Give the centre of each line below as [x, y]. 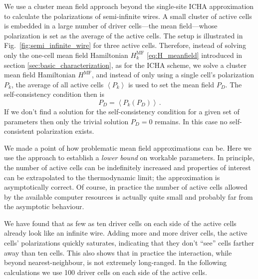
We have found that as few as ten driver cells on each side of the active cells [120, 223]
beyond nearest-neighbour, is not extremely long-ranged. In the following [116, 262]
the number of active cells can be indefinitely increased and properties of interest [128, 167]
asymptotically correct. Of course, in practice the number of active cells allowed [126, 187]
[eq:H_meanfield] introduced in [195, 55]
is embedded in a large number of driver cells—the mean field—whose [111, 26]
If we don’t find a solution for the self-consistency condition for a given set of [122, 111]
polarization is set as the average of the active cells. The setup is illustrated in [124, 35]
